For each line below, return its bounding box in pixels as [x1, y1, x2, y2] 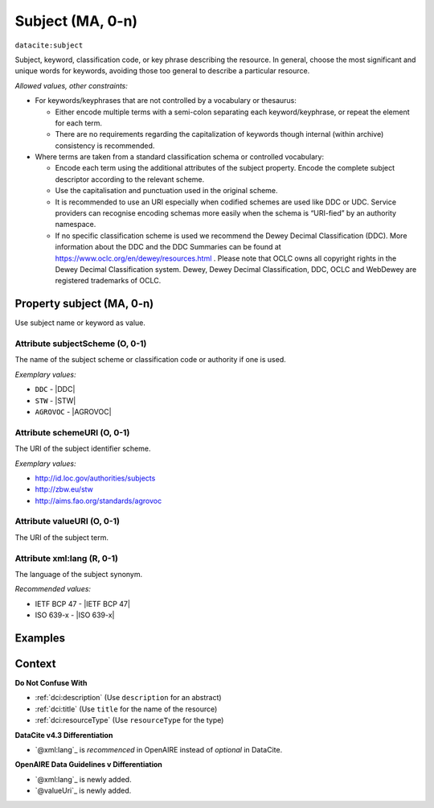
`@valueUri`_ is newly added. [35, 785, 132, 796]
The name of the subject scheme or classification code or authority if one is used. [14, 355, 286, 365]
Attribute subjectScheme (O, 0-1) [14, 338, 147, 349]
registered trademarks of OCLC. [55, 276, 162, 286]
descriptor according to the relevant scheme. [55, 174, 205, 184]
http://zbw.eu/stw [35, 484, 94, 494]
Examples [14, 631, 66, 645]
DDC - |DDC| [35, 385, 76, 394]
